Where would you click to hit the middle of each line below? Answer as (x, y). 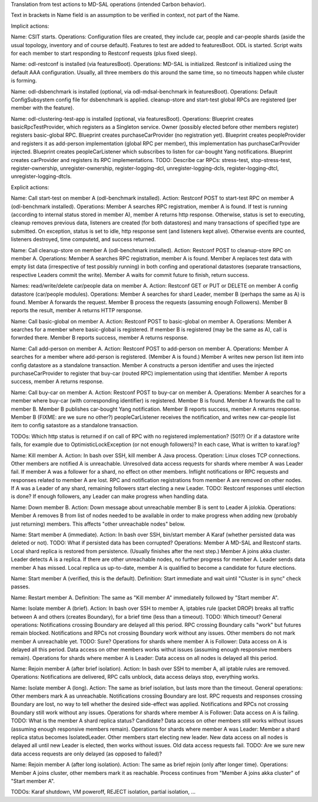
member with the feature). (43, 108)
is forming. (24, 81)
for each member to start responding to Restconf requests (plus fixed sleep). (104, 53)
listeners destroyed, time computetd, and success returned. (83, 239)
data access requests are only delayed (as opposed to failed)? (86, 754)
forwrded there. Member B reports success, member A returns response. (100, 338)
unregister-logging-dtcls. (41, 176)
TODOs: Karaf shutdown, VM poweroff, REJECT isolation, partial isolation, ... (103, 792)
